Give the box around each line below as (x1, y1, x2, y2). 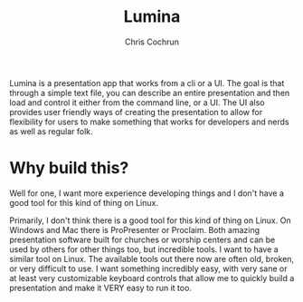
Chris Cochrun (125, 36, 179, 47)
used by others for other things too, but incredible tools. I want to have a (9, 243, 279, 255)
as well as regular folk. (9, 125, 93, 137)
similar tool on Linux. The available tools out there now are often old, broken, (9, 253, 295, 264)
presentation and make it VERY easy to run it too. (9, 282, 193, 293)
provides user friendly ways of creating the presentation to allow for (9, 106, 263, 117)
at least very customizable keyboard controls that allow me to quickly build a (9, 272, 295, 283)
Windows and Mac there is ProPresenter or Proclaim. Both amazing (9, 224, 260, 235)
